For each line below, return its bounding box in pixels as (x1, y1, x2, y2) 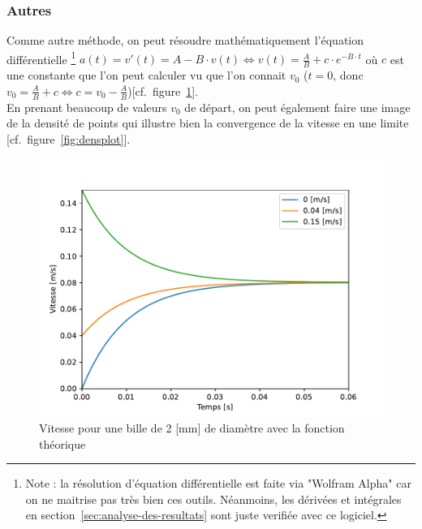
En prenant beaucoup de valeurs (6, 98, 167, 115)
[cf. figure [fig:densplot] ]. (6, 130, 131, 147)
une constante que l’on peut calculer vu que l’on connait (6, 67, 286, 84)
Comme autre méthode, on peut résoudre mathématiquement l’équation (6, 32, 364, 49)
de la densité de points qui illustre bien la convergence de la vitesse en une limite (6, 114, 409, 131)
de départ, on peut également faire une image (184, 98, 411, 115)
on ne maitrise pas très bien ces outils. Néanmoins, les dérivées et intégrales (25, 490, 402, 507)
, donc (333, 67, 364, 84)
